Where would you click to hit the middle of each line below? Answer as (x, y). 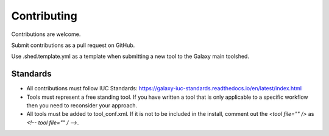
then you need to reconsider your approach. (82, 106)
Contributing (44, 16)
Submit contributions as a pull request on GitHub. (73, 45)
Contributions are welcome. (46, 34)
